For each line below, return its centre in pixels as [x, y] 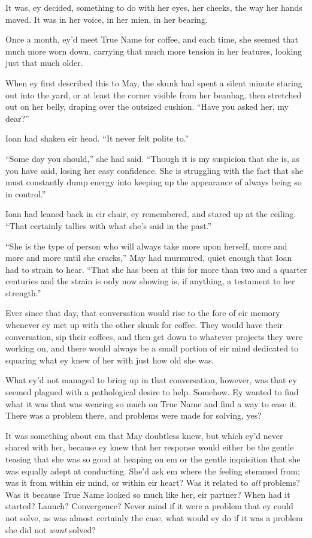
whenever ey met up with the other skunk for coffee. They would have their [144, 325]
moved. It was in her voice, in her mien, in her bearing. [107, 19]
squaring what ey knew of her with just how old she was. [110, 360]
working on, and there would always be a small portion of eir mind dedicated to [152, 348]
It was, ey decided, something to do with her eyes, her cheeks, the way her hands [154, 7]
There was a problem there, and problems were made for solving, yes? [134, 415]
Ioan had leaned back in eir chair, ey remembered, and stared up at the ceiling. [151, 214]
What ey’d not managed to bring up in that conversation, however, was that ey [151, 380]
